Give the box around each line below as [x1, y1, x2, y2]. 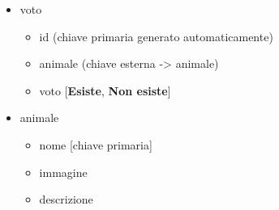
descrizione [39, 191, 93, 208]
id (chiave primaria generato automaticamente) [39, 27, 273, 44]
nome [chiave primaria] [39, 136, 152, 153]
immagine [39, 163, 88, 180]
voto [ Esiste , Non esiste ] [39, 82, 171, 99]
